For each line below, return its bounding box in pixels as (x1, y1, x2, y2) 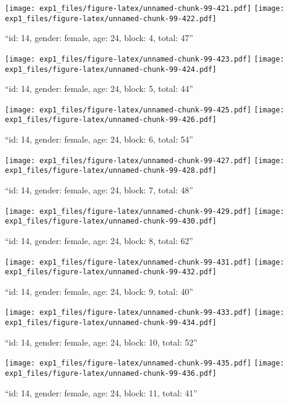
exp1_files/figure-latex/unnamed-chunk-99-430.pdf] (5, 217, 217, 226)
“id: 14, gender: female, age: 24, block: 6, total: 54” (5, 133, 193, 146)
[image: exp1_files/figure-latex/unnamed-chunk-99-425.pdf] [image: (5, 105, 284, 114)
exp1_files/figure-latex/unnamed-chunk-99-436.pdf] (5, 369, 217, 378)
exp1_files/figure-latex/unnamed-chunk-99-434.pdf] (5, 318, 217, 327)
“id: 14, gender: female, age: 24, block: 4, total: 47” (5, 31, 193, 44)
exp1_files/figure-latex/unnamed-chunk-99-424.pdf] (5, 65, 217, 74)
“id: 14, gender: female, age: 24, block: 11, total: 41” (5, 386, 197, 399)
